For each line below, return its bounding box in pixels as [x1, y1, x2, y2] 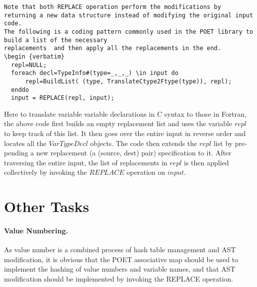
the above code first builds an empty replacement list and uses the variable [4, 118, 232, 129]
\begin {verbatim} [4, 53, 65, 60]
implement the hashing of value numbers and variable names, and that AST [4, 264, 236, 274]
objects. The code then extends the [90, 138, 197, 148]
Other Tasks [4, 196, 89, 216]
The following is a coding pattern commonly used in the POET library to [4, 28, 254, 35]
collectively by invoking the [4, 167, 87, 177]
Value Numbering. [4, 225, 68, 235]
